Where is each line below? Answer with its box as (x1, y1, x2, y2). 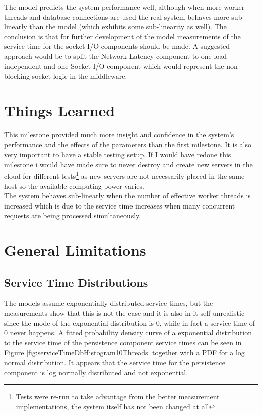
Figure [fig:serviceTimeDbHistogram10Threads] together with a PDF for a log (4, 347, 245, 358)
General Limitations (4, 240, 146, 260)
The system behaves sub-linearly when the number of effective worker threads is (4, 190, 251, 201)
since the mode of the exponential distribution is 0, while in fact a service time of (4, 317, 255, 328)
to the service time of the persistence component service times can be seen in (4, 337, 242, 348)
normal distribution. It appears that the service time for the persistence (4, 357, 225, 368)
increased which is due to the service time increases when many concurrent (4, 200, 235, 211)
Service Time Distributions (4, 274, 148, 290)
